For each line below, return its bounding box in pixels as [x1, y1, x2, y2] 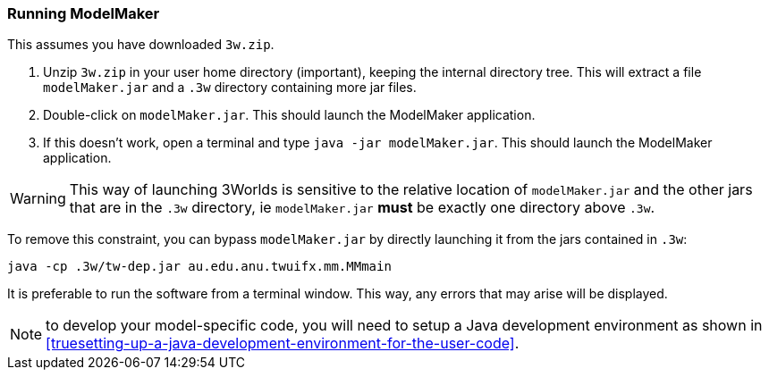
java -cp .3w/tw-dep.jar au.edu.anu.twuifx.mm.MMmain [7, 259, 392, 274]
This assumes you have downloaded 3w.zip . [7, 37, 275, 53]
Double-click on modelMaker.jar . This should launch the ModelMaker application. [43, 107, 536, 123]
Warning [10, 189, 66, 208]
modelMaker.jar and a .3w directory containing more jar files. [43, 80, 417, 96]
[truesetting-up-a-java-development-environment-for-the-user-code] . [46, 334, 520, 353]
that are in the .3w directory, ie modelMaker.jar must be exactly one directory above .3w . [69, 198, 655, 217]
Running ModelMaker [7, 4, 160, 22]
